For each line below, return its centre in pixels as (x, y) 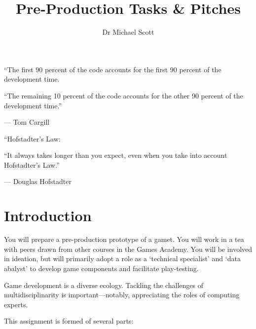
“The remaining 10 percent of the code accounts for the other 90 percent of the (124, 95)
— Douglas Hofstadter (38, 181)
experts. (16, 304)
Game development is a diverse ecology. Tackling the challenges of (104, 285)
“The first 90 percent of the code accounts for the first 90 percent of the (113, 69)
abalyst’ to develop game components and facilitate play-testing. (101, 268)
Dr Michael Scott (128, 32)
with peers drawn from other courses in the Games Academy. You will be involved (128, 249)
